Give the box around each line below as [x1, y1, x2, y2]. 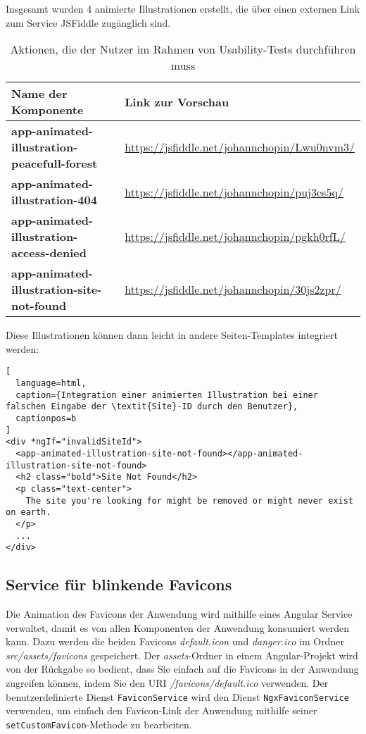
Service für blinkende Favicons [6, 573, 232, 595]
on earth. [6, 507, 51, 518]
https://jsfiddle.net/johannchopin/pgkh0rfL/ [125, 228, 346, 245]
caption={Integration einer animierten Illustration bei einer [15, 390, 318, 400]
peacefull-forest [11, 155, 98, 172]
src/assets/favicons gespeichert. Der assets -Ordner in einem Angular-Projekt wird [6, 647, 358, 662]
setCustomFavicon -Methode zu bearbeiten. [6, 716, 192, 731]
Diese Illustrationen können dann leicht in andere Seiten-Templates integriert [6, 328, 338, 342]
